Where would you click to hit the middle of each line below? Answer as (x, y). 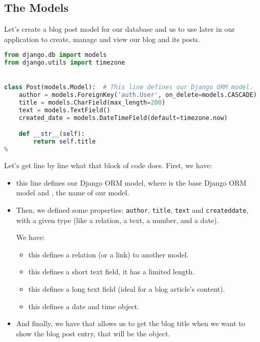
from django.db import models (56, 55)
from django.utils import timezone (65, 63)
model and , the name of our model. (73, 193)
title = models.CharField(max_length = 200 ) (92, 103)
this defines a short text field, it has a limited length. (111, 271)
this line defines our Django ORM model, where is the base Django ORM (131, 182)
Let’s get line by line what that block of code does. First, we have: (108, 165)
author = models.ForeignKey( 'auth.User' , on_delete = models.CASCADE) (138, 95)
